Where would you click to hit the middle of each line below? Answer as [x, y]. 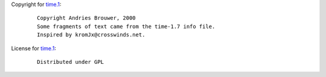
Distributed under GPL [71, 62]
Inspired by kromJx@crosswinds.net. [91, 35]
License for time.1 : [34, 48]
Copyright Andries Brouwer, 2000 [86, 18]
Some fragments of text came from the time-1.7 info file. [126, 26]
